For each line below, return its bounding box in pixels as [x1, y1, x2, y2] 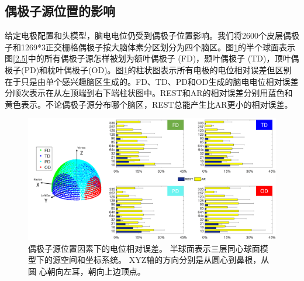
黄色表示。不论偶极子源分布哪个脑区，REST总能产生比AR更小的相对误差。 [5, 98, 293, 110]
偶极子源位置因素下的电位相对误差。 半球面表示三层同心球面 [28, 242, 260, 254]
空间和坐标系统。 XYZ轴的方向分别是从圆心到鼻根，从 [60, 253, 270, 266]
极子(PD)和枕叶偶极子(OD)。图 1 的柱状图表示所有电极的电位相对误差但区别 [5, 63, 292, 76]
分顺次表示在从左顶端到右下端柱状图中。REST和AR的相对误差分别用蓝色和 [5, 87, 293, 99]
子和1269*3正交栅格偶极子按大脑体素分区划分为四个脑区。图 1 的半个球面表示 [5, 40, 295, 53]
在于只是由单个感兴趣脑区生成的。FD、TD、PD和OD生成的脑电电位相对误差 [5, 75, 299, 87]
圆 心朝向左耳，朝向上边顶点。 [28, 265, 146, 277]
